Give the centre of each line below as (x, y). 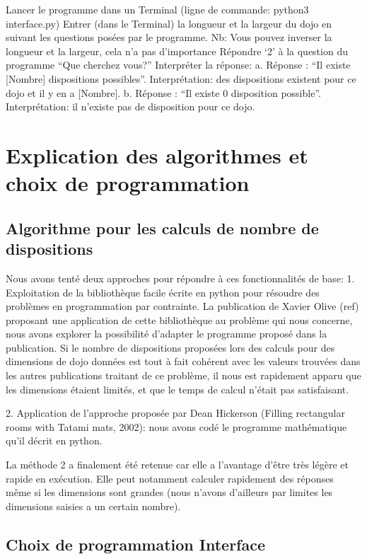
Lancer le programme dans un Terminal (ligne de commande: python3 (157, 9)
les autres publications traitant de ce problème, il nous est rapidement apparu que (183, 375)
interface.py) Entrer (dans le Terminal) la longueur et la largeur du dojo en (169, 23)
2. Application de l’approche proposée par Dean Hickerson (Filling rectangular (175, 413)
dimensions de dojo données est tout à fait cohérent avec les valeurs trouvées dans (183, 361)
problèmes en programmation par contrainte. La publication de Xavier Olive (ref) (182, 306)
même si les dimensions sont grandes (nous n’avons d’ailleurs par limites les (169, 492)
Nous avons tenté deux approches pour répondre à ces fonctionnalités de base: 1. (180, 278)
